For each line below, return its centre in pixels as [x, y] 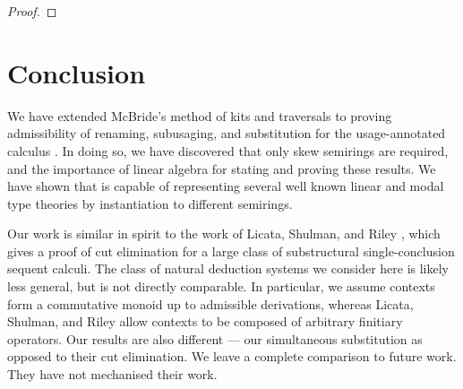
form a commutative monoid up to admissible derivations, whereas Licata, [210, 303]
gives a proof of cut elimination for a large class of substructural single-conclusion [231, 251]
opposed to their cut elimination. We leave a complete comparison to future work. [232, 356]
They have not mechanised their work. [112, 374]
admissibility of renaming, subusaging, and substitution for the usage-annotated [227, 133]
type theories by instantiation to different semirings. [150, 203]
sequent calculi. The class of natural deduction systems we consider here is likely [228, 268]
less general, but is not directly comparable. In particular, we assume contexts [221, 286]
